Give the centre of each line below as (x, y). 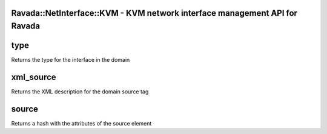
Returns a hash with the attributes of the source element (81, 123)
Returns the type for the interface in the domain (71, 60)
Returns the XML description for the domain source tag (80, 92)
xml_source (34, 77)
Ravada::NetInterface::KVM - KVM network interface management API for (154, 13)
